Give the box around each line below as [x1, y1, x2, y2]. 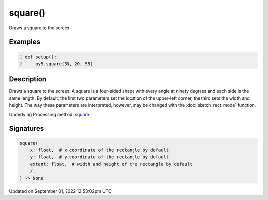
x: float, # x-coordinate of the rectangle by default [30, 147, 169, 153]
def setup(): [25, 54, 57, 60]
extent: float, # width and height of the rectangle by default [30, 161, 193, 167]
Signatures [9, 124, 44, 133]
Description [9, 75, 47, 84]
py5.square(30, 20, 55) [35, 61, 93, 67]
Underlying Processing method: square [9, 111, 89, 117]
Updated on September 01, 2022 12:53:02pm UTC [9, 188, 112, 194]
